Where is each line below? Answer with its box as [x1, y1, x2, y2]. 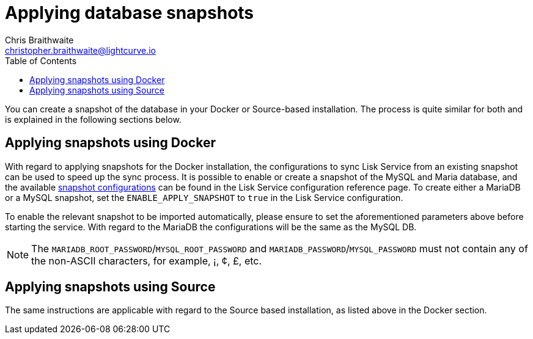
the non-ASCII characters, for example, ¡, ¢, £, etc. [31, 254, 262, 267]
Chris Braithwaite [5, 34, 74, 45]
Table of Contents [5, 55, 77, 66]
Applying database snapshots [5, 2, 254, 23]
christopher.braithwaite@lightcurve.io [5, 45, 156, 56]
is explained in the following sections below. [5, 114, 182, 125]
